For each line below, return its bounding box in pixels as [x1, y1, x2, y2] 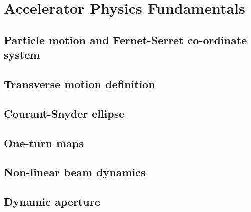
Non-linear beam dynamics [4, 164, 146, 180]
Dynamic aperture [4, 194, 100, 209]
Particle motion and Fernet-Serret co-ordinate [4, 32, 247, 47]
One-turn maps [4, 135, 84, 150]
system [4, 47, 40, 62]
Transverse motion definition [4, 76, 155, 91]
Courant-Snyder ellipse [4, 105, 125, 121]
